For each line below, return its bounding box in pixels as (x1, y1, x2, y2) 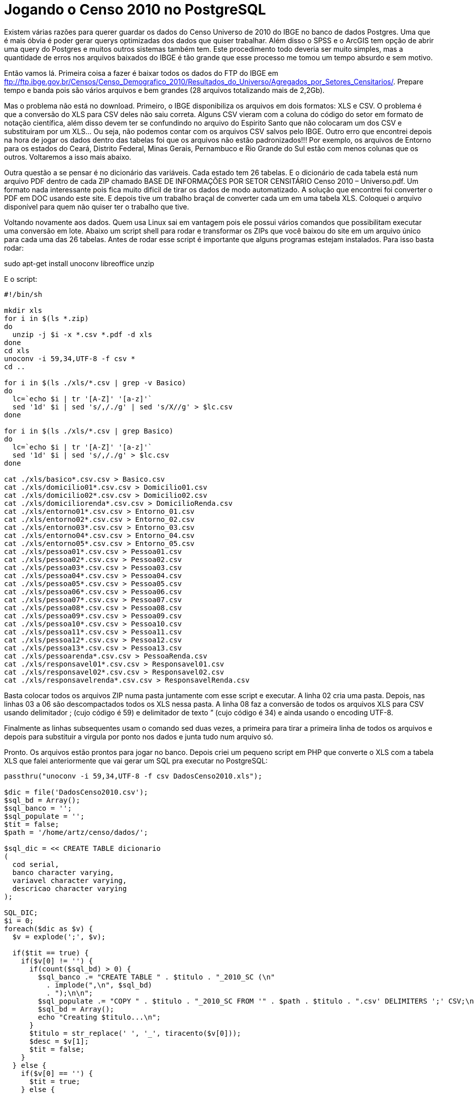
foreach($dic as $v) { (4, 924, 93, 933)
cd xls (4, 346, 30, 355)
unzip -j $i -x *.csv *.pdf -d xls (12, 330, 153, 339)
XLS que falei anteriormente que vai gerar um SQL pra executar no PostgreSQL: (4, 756, 268, 765)
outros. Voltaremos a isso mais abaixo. (4, 152, 132, 161)
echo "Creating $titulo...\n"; (38, 1013, 161, 1021)
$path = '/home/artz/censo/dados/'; (4, 828, 148, 836)
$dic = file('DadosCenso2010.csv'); (4, 788, 148, 796)
